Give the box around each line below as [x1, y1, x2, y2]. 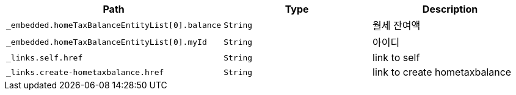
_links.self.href [6, 53, 83, 62]
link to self [372, 51, 420, 64]
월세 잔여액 [372, 19, 421, 31]
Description [422, 3, 478, 15]
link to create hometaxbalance [372, 66, 512, 78]
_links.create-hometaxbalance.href [6, 67, 164, 77]
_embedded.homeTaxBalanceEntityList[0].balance [6, 20, 222, 30]
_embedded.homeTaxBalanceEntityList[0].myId [6, 37, 207, 47]
